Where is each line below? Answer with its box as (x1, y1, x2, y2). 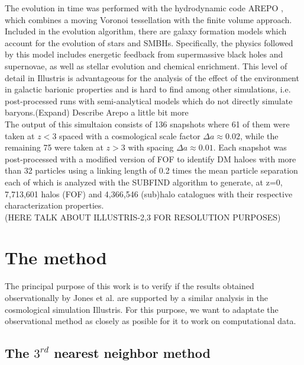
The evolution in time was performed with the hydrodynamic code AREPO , (5, 2, 283, 14)
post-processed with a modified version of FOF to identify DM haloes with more (5, 152, 296, 165)
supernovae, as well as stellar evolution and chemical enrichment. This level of (5, 59, 287, 72)
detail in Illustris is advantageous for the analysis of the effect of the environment (5, 71, 299, 84)
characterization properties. (5, 199, 104, 212)
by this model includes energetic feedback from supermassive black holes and (5, 48, 283, 60)
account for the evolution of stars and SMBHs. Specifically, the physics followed (5, 36, 293, 49)
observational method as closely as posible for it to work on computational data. (5, 315, 296, 327)
